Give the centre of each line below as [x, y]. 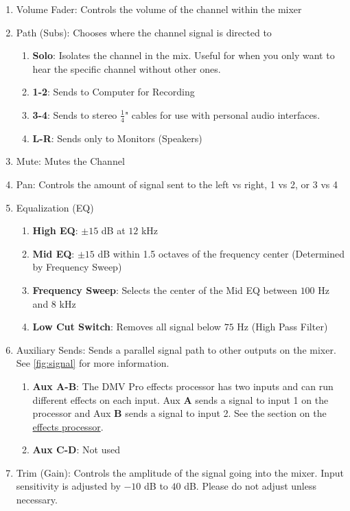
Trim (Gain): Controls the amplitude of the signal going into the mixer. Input [180, 472]
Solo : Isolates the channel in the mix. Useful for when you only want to [184, 55]
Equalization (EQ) [55, 207]
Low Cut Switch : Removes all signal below [127, 327]
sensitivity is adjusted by [68, 486]
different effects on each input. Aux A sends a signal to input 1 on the [180, 399]
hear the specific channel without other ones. [127, 68]
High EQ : [55, 230]
